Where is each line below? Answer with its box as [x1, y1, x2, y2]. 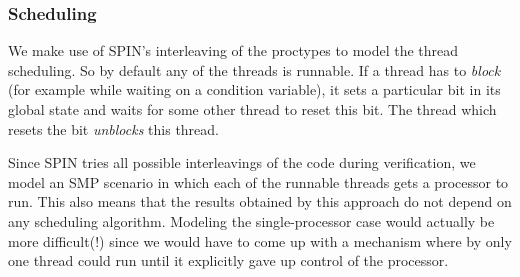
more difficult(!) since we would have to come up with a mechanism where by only [8, 230, 512, 251]
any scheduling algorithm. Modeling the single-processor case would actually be [8, 210, 495, 231]
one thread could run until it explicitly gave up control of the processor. [8, 250, 449, 271]
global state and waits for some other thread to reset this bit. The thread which [8, 99, 497, 119]
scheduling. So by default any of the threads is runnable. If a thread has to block [8, 59, 501, 80]
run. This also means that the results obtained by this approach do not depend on [8, 191, 512, 212]
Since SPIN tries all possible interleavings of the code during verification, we [8, 152, 476, 173]
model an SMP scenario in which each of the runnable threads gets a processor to [8, 171, 509, 192]
